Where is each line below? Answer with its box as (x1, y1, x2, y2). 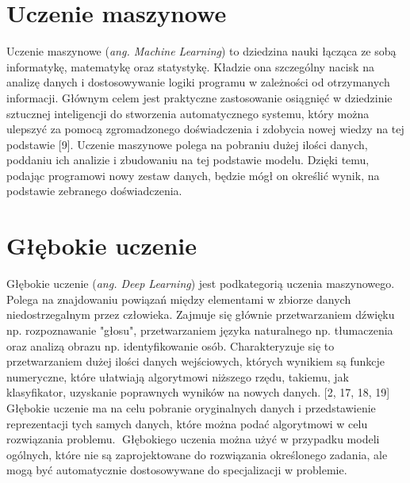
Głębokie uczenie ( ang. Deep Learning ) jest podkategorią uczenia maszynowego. (6, 275, 395, 292)
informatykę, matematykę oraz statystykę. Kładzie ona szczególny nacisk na (6, 58, 374, 75)
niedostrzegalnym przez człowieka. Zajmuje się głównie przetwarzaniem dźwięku (6, 306, 395, 323)
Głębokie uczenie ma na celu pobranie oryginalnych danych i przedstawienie (6, 399, 376, 416)
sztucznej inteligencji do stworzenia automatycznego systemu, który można (6, 105, 370, 121)
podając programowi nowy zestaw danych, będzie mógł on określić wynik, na (6, 167, 380, 183)
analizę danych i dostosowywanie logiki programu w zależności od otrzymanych (6, 74, 390, 90)
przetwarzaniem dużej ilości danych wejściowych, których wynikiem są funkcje (6, 353, 385, 370)
